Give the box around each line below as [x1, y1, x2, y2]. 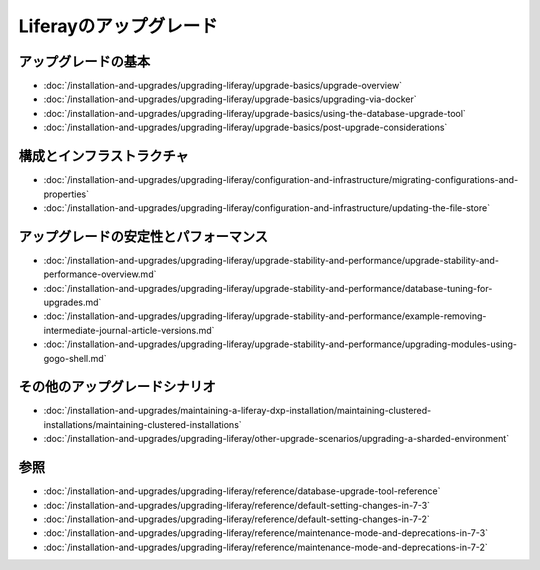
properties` [43, 188, 90, 200]
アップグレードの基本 [18, 53, 150, 70]
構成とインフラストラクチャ [18, 148, 189, 165]
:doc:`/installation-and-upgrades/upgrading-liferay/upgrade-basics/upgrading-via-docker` [43, 93, 417, 105]
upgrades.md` [43, 296, 102, 308]
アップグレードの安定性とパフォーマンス [18, 228, 269, 245]
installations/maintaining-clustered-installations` [43, 418, 242, 430]
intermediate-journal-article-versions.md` [43, 324, 215, 336]
